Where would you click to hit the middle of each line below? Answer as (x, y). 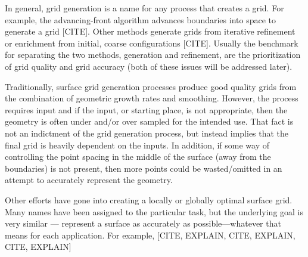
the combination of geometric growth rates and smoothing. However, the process (152, 98)
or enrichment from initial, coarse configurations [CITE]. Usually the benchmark (152, 43)
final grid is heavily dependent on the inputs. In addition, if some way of (137, 145)
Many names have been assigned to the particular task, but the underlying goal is (154, 211)
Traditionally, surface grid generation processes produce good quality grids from (151, 86)
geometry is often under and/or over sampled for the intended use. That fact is (149, 121)
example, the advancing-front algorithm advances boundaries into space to (140, 19)
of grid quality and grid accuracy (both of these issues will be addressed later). (149, 66)
